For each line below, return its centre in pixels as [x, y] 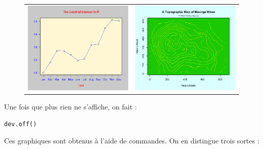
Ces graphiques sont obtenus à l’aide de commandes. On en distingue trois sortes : [132, 141]
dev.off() [21, 124]
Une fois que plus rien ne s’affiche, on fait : [70, 106]
